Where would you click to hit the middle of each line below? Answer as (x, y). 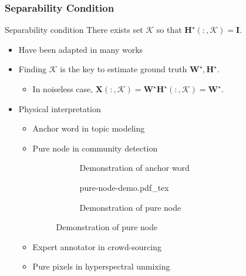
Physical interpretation (60, 108)
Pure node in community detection (95, 148)
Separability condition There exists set (74, 30)
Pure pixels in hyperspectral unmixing (101, 266)
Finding (33, 69)
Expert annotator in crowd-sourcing (97, 246)
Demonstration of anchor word (134, 168)
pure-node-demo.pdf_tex (124, 187)
